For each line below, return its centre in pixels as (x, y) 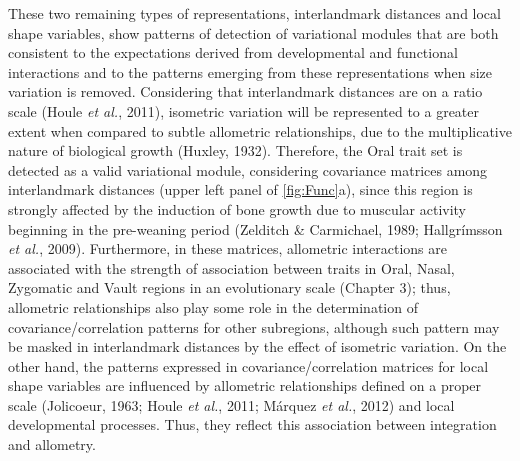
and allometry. (52, 444)
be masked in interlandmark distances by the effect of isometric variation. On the (257, 346)
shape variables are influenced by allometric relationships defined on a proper (245, 385)
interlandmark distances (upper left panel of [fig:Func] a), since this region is (240, 189)
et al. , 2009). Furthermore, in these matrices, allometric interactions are (227, 248)
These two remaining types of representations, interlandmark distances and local (254, 13)
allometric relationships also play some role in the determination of (213, 306)
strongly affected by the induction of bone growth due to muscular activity (237, 208)
